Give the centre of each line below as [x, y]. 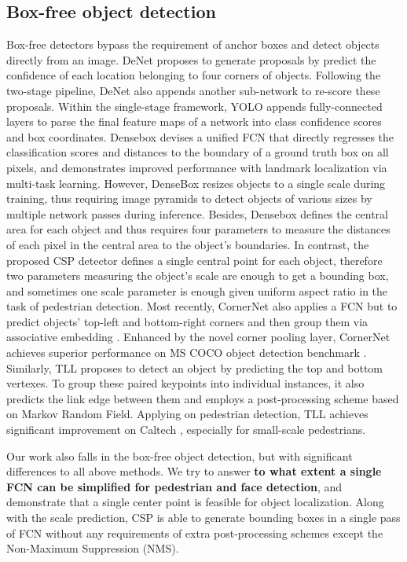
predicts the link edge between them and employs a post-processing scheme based [203, 398]
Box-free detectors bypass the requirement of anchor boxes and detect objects [193, 44]
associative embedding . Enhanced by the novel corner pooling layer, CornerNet [198, 337]
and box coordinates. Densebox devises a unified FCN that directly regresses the [200, 136]
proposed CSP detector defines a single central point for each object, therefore [194, 260]
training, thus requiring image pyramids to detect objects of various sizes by [189, 198]
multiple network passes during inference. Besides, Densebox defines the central [197, 213]
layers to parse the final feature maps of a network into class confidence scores [194, 121]
